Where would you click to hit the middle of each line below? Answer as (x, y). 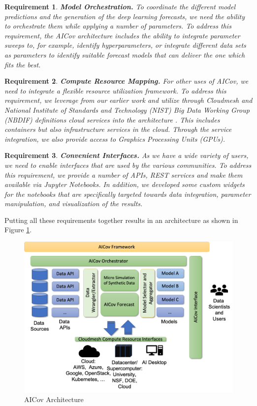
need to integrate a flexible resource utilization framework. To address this (115, 90)
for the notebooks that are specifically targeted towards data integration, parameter (128, 194)
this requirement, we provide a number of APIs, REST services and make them (124, 174)
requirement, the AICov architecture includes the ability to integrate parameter (122, 35)
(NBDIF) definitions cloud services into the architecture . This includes (112, 119)
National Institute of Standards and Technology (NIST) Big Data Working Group (127, 109)
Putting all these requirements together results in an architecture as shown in (121, 220)
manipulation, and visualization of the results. (74, 203)
